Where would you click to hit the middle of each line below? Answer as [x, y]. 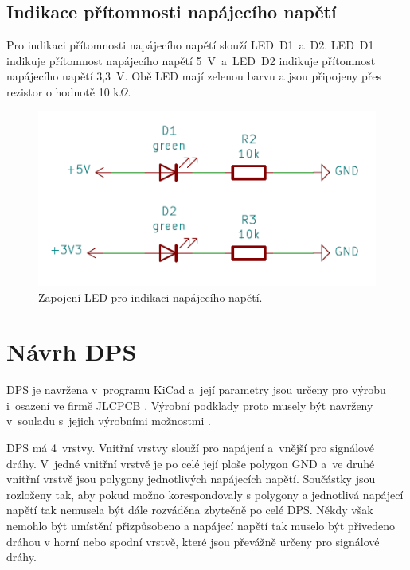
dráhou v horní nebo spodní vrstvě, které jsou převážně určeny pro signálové [193, 541]
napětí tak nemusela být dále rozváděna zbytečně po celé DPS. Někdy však [190, 510]
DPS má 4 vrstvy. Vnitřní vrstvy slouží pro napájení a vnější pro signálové [190, 448]
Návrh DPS [72, 351]
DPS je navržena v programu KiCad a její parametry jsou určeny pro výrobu [196, 390]
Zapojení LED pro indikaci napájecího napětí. [150, 297]
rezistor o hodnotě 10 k [63, 91]
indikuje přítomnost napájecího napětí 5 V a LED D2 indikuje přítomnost [191, 60]
